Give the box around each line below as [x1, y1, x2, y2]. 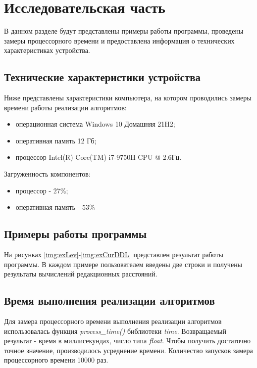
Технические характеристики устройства [4, 69, 201, 85]
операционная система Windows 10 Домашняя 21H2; [15, 119, 175, 129]
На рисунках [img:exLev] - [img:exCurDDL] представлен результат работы [4, 249, 223, 260]
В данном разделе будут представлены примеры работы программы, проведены [4, 26, 244, 36]
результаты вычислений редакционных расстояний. [4, 269, 157, 279]
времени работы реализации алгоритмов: [4, 102, 127, 112]
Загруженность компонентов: [4, 169, 91, 179]
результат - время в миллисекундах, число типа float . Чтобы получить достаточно [4, 335, 251, 346]
